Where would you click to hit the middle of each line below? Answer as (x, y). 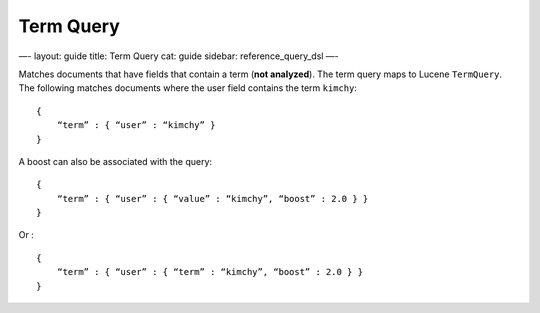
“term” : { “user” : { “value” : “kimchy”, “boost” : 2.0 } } (212, 198)
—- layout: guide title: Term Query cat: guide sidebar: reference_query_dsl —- (178, 56)
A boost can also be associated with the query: (115, 161)
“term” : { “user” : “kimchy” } (136, 125)
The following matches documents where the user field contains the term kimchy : (187, 88)
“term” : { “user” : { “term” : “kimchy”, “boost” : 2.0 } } (210, 272)
